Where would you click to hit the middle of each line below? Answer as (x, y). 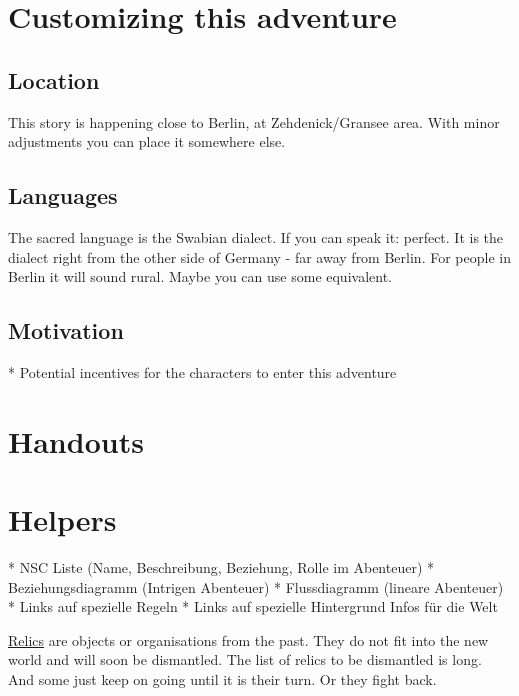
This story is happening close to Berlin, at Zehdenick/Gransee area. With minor (254, 121)
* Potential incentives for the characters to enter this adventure (202, 371)
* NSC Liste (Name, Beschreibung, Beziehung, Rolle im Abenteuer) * (221, 567)
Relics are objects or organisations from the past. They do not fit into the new (248, 639)
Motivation (66, 330)
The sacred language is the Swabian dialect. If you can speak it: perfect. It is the (256, 236)
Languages (63, 195)
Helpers (62, 519)
